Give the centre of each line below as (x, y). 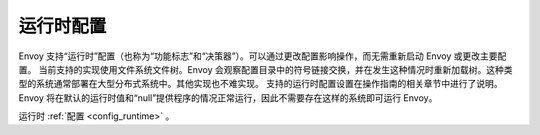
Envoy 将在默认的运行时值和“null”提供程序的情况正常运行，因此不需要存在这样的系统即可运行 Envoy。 (228, 97)
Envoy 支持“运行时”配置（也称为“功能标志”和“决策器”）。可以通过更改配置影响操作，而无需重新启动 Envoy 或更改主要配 (262, 56)
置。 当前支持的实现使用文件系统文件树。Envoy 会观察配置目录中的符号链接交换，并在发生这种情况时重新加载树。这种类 (265, 69)
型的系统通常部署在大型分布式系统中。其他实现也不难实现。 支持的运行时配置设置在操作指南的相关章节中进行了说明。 (260, 84)
